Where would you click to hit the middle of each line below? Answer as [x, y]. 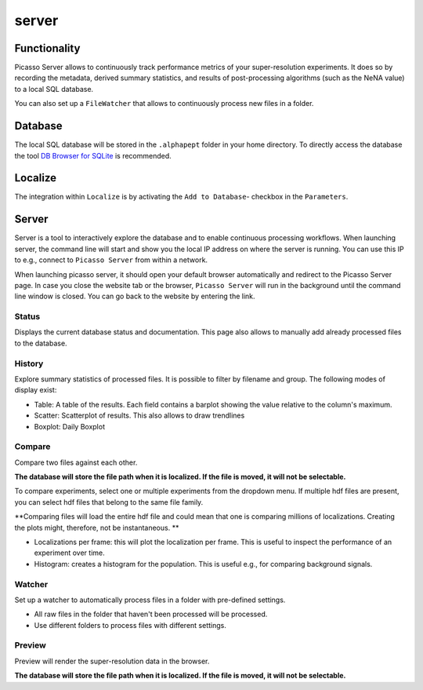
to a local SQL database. [54, 89]
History [29, 363]
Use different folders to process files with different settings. [130, 625]
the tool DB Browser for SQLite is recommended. [93, 155]
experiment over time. [69, 553]
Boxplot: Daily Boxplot [70, 426]
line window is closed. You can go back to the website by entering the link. [135, 296]
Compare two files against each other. [76, 462]
